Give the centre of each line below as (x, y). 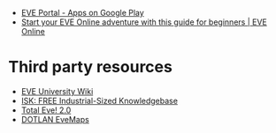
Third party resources (91, 67)
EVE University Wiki (57, 91)
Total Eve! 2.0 (46, 110)
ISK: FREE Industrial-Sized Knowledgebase (100, 100)
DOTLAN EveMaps (55, 119)
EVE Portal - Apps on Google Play (83, 13)
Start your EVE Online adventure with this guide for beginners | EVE (144, 22)
